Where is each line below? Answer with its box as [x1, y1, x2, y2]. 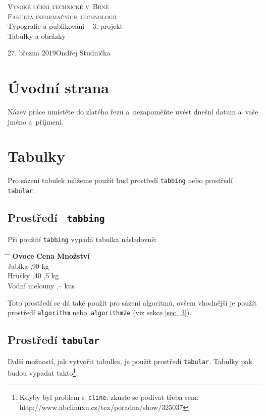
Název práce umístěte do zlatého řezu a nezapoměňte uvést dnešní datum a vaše [8, 106, 258, 117]
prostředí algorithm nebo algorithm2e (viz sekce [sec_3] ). [8, 307, 192, 318]
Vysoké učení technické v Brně [8, 1, 109, 11]
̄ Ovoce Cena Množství [8, 251, 90, 261]
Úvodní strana [8, 77, 110, 98]
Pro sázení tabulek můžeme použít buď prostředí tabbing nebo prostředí [8, 175, 233, 186]
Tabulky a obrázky [8, 30, 66, 41]
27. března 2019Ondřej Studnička [8, 47, 111, 58]
